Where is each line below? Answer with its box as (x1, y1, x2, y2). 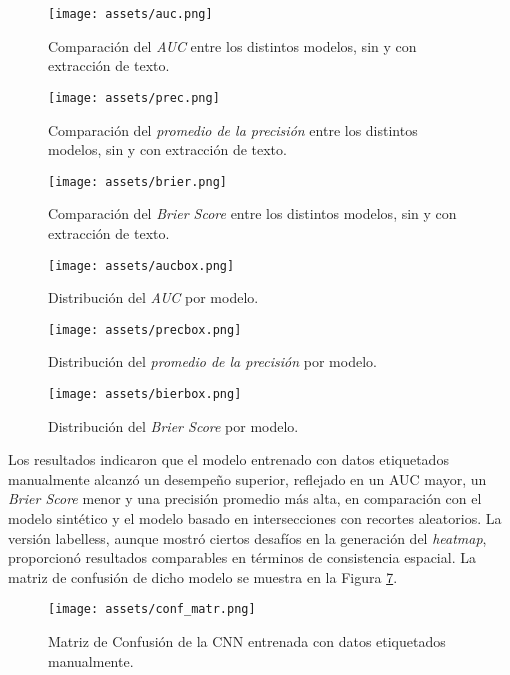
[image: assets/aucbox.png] (48, 258, 235, 273)
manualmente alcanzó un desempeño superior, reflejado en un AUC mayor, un (8, 468, 487, 489)
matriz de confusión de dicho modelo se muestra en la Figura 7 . (8, 566, 398, 587)
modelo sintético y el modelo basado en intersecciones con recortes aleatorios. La (8, 508, 502, 529)
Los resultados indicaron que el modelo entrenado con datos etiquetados (8, 449, 449, 470)
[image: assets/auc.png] (48, 7, 213, 21)
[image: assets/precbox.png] (48, 322, 242, 337)
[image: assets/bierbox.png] (48, 387, 242, 402)
